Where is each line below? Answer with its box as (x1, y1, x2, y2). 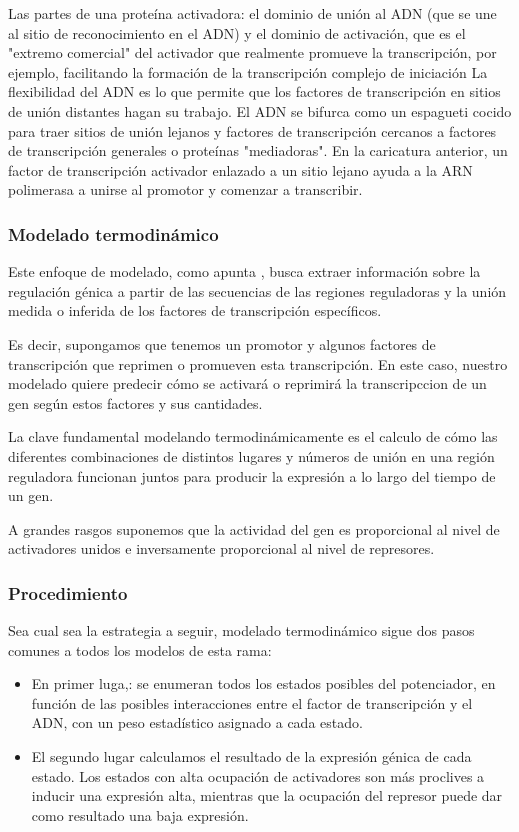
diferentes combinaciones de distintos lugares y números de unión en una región (8, 445, 495, 466)
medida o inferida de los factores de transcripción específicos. (8, 300, 382, 321)
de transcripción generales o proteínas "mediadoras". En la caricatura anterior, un (8, 140, 508, 161)
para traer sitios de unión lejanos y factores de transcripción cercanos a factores (8, 120, 497, 141)
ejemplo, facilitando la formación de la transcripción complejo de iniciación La (8, 61, 488, 82)
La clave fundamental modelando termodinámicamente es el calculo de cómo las (8, 426, 498, 447)
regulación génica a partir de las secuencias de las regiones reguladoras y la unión (8, 280, 507, 301)
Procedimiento (8, 580, 128, 605)
